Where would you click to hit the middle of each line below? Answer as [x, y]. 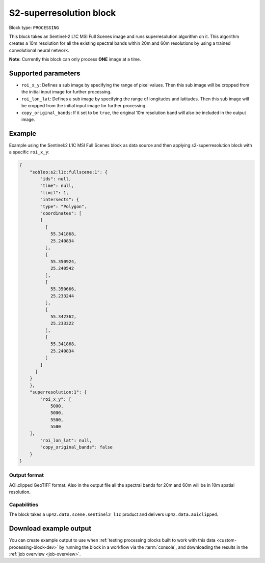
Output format [26, 475]
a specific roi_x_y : [29, 152]
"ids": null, [56, 179]
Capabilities [24, 504]
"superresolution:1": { [58, 392]
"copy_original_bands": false [76, 447]
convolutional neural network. [39, 50]
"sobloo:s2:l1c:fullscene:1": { [69, 172]
